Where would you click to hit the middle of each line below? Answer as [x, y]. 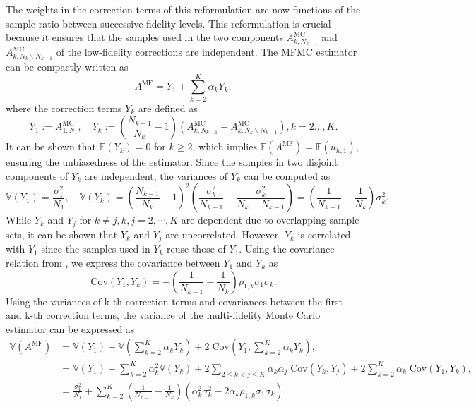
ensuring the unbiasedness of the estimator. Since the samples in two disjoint [172, 162]
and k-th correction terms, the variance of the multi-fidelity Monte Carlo [163, 315]
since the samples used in [96, 249]
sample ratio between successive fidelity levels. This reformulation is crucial [168, 23]
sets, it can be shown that [62, 234]
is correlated [324, 234]
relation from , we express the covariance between [113, 262]
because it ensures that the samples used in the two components [144, 37]
